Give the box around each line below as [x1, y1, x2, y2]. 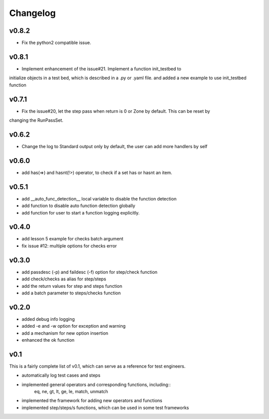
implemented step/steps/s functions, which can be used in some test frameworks [21, 405, 189, 411]
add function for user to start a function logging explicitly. [21, 209, 140, 215]
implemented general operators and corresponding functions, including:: [21, 382, 171, 388]
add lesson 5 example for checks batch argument [21, 236, 124, 242]
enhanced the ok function [21, 337, 75, 343]
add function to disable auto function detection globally [21, 203, 135, 209]
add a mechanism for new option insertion [21, 330, 109, 336]
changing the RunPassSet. [9, 117, 64, 123]
